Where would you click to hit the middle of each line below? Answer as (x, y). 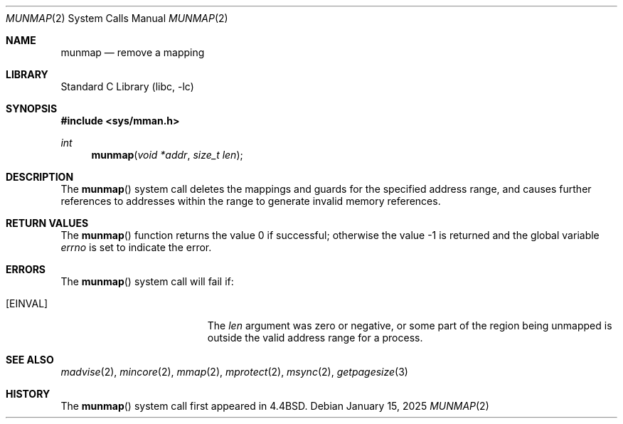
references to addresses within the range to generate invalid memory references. (251, 201)
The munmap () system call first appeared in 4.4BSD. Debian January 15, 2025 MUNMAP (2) (275, 406)
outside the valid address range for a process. (315, 338)
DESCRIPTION (40, 177)
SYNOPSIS (32, 108)
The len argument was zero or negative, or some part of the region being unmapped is (410, 325)
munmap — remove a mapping (133, 52)
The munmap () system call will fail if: (147, 281)
